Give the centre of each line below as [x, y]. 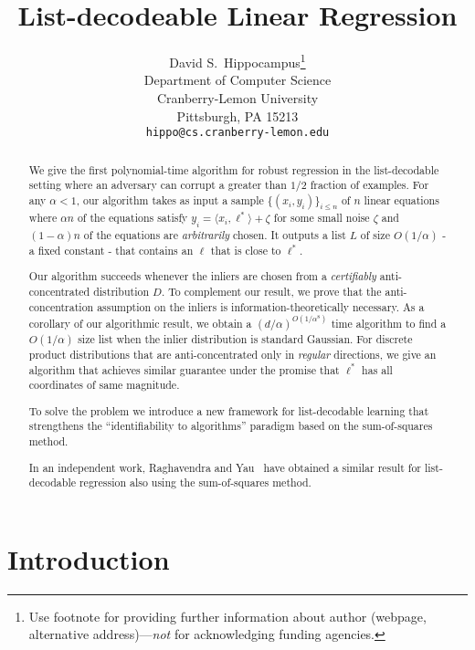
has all [377, 369]
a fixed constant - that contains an [111, 250]
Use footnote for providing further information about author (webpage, [227, 616]
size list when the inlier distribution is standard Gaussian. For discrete [245, 338]
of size [375, 234]
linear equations [401, 199]
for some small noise [322, 218]
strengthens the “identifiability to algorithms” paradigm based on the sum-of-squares [231, 426]
